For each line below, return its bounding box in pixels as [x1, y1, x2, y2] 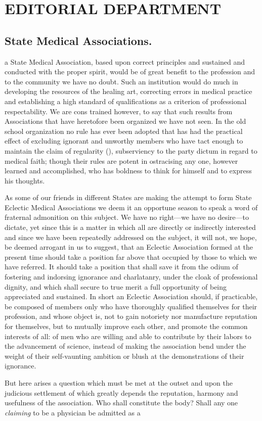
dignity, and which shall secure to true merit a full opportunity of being [5, 281, 227, 292]
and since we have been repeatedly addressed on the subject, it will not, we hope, [5, 231, 257, 242]
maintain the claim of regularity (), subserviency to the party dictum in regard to [5, 145, 257, 156]
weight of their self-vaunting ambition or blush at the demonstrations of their [5, 350, 244, 361]
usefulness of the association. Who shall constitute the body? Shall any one [5, 397, 238, 408]
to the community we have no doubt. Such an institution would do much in [5, 76, 238, 86]
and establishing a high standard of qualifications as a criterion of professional [5, 96, 247, 106]
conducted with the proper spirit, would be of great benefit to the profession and [5, 66, 255, 77]
